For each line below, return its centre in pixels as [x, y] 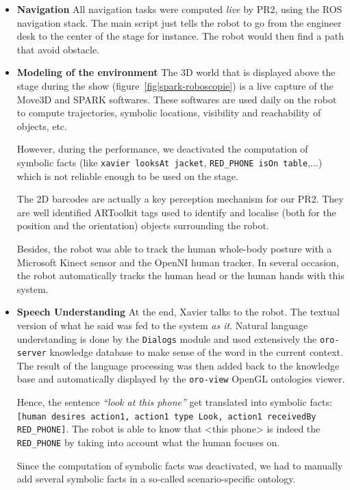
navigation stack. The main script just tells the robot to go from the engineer [179, 22]
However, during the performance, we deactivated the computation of [162, 149]
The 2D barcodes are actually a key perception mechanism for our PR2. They [180, 199]
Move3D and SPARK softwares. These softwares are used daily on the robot [177, 99]
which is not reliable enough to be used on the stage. [127, 176]
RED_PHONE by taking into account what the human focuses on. [148, 442]
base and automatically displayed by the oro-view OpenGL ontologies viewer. [181, 379]
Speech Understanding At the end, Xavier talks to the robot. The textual [178, 312]
